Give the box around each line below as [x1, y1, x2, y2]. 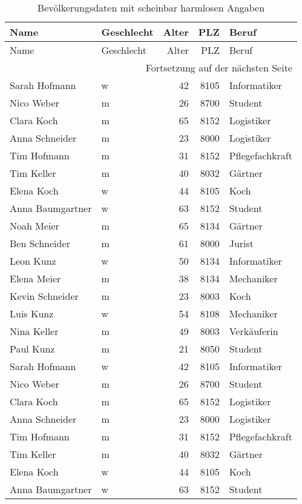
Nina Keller [10, 324, 59, 338]
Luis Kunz [10, 307, 54, 320]
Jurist [229, 236, 254, 250]
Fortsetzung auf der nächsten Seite [145, 61, 292, 75]
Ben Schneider [10, 236, 70, 250]
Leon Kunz [10, 254, 56, 268]
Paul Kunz [10, 342, 55, 356]
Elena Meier [10, 271, 61, 285]
